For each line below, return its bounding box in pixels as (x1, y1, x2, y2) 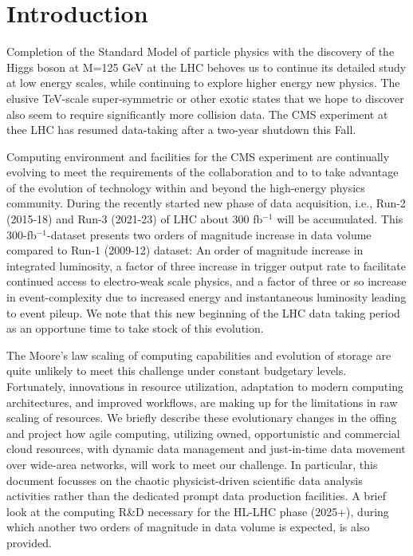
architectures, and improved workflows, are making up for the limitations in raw (6, 393, 398, 410)
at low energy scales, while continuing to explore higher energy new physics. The (6, 74, 400, 91)
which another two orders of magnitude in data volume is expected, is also (6, 519, 370, 535)
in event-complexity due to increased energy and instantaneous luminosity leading (6, 289, 407, 306)
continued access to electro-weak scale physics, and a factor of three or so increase (6, 273, 407, 290)
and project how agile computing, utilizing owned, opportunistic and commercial (6, 424, 400, 441)
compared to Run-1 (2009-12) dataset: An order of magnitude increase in (6, 242, 364, 258)
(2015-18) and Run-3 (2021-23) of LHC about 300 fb (6, 211, 263, 227)
